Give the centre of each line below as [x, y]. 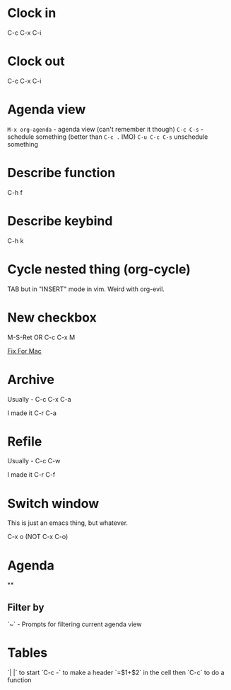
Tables [28, 653]
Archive [31, 379]
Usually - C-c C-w [34, 461]
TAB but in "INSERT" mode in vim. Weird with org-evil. [86, 289]
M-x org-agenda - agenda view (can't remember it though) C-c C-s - [105, 129]
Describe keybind [60, 221]
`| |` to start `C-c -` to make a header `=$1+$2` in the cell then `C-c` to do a [116, 673]
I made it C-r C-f [31, 475]
